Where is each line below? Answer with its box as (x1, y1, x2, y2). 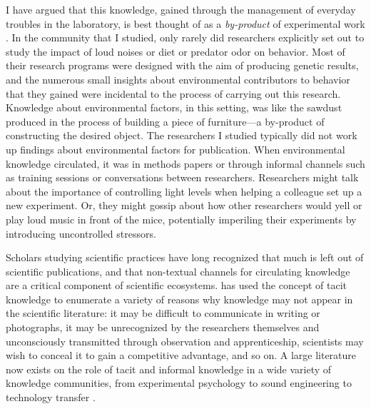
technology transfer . (6, 390, 96, 405)
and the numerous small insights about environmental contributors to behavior (6, 71, 350, 86)
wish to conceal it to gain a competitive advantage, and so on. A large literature (6, 348, 357, 363)
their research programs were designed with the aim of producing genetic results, (6, 58, 359, 73)
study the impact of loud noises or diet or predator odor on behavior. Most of (6, 44, 345, 59)
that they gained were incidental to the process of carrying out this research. (6, 86, 341, 101)
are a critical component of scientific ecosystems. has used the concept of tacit (6, 278, 347, 293)
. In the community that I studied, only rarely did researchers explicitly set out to (6, 30, 365, 45)
